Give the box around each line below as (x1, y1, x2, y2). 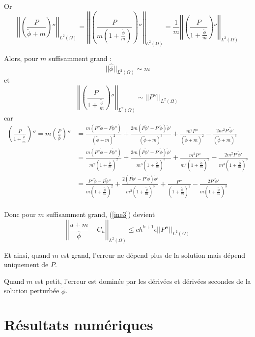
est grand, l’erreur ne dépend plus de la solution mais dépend (60, 249, 246, 260)
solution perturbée (4, 285, 59, 296)
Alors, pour (4, 53, 38, 63)
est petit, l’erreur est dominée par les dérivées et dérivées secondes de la (34, 276, 251, 286)
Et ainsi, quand (4, 249, 51, 260)
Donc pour (4, 209, 36, 219)
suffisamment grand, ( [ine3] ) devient (46, 209, 155, 219)
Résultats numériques (4, 314, 153, 335)
